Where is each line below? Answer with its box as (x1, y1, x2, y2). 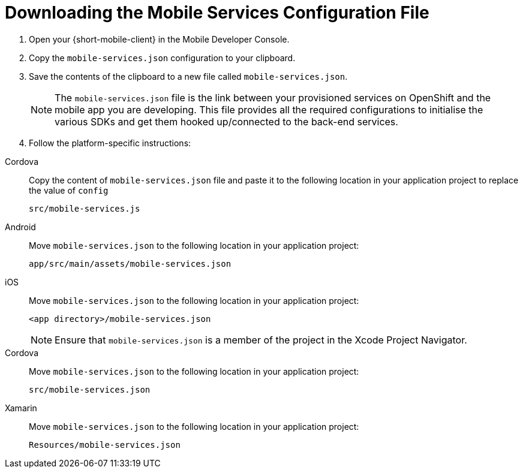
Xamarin (5, 402, 37, 413)
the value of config (29, 185, 109, 195)
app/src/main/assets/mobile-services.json (29, 258, 232, 269)
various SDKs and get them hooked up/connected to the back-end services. (55, 115, 398, 128)
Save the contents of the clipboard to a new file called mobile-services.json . (29, 71, 348, 82)
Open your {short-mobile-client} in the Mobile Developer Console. (29, 34, 290, 44)
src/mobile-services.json (29, 384, 151, 394)
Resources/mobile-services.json (29, 439, 181, 450)
